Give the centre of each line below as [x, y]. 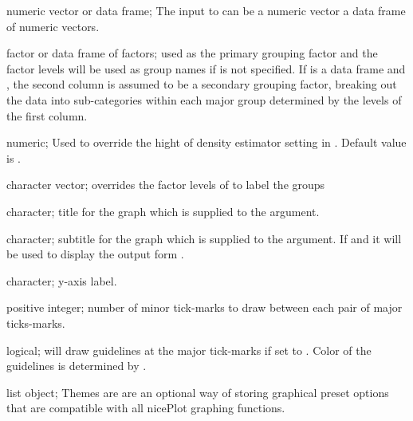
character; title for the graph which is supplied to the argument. [163, 211]
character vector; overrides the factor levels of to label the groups [166, 185]
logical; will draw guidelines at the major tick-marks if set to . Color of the [189, 350]
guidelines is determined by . [77, 366]
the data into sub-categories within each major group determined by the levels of [204, 99]
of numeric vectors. [53, 26]
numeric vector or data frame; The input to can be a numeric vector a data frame [206, 10]
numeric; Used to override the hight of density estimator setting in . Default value [206, 142]
